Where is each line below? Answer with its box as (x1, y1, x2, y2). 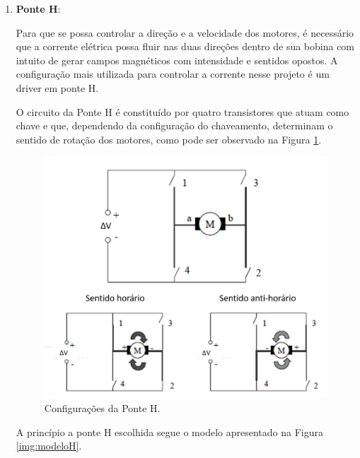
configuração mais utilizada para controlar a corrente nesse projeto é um (16, 66, 330, 81)
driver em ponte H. (16, 80, 99, 95)
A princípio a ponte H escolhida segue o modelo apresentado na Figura (16, 424, 323, 439)
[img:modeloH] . (16, 438, 82, 453)
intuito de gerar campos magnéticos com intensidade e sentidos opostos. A (16, 52, 338, 67)
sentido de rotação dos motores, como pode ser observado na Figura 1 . (16, 131, 322, 146)
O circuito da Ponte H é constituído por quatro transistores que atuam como (16, 104, 349, 119)
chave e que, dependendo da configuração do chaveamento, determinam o (16, 118, 333, 133)
